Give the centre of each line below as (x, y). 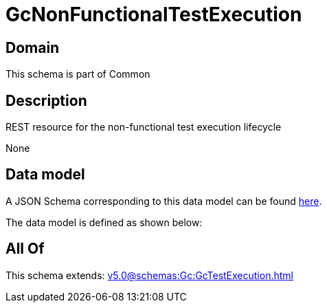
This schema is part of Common (78, 74)
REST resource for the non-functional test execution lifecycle (144, 127)
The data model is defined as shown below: (104, 222)
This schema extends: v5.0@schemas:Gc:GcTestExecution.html (149, 275)
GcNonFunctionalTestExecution (154, 14)
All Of (25, 249)
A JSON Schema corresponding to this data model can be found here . (164, 201)
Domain (33, 47)
